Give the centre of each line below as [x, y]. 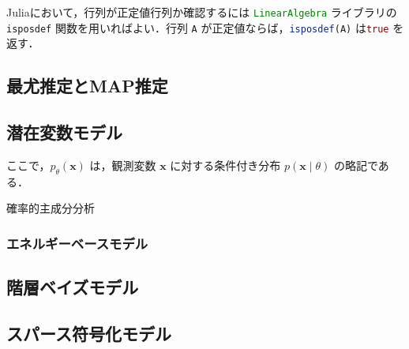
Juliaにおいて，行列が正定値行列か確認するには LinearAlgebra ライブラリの [202, 12]
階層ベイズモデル [73, 287]
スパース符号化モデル [89, 333]
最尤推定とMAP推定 [87, 86]
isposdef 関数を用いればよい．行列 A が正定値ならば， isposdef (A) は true [198, 27]
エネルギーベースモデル [77, 243]
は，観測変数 [123, 165]
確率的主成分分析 [51, 208]
